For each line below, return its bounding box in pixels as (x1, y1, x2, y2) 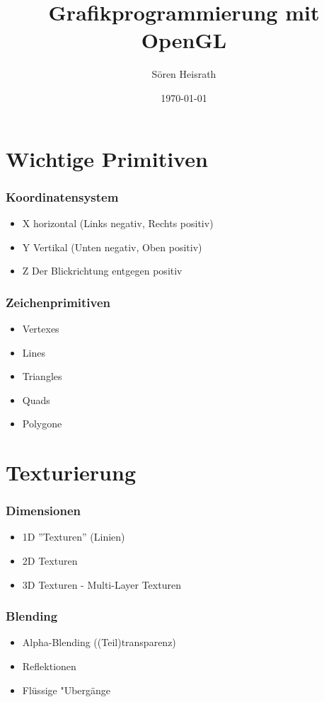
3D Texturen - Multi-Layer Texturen (22, 577, 181, 592)
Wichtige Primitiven (6, 144, 208, 173)
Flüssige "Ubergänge (22, 682, 111, 697)
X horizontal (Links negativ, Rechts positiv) (22, 215, 214, 230)
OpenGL (141, 25, 227, 54)
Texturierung (6, 458, 136, 487)
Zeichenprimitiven (6, 293, 111, 311)
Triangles (22, 369, 62, 384)
